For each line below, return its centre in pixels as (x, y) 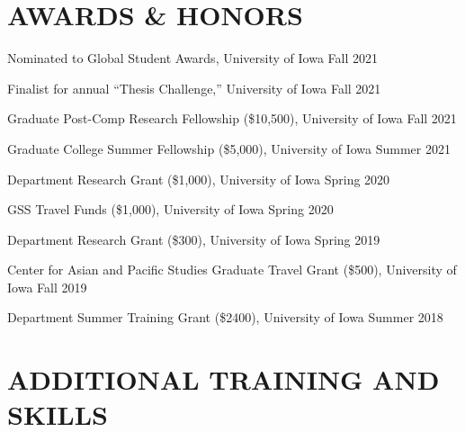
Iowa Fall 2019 (47, 287)
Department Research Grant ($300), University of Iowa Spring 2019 (194, 239)
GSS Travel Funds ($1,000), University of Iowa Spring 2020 (170, 209)
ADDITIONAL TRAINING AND (224, 379)
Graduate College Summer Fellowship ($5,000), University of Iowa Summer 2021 (229, 148)
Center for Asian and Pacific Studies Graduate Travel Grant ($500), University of (232, 270)
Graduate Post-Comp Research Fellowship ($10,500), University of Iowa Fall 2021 (232, 118)
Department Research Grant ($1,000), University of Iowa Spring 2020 (199, 179)
